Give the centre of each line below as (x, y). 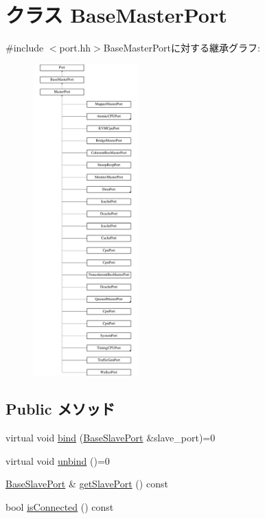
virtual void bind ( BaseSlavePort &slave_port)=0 (111, 438)
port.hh (75, 48)
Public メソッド (60, 409)
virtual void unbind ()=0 (58, 460)
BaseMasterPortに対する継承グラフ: (182, 48)
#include (25, 48)
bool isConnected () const (60, 506)
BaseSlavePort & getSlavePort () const (87, 484)
